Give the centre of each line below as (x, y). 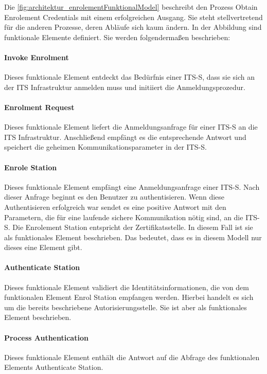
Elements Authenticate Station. (54, 367)
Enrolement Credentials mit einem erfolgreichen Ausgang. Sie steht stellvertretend (133, 17)
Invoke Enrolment (37, 57)
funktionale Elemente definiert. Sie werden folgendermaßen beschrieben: (117, 37)
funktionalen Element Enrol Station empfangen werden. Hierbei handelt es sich (129, 297)
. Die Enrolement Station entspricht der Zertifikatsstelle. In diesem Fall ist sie (130, 227)
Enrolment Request (39, 107)
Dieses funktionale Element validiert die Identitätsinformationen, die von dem (127, 287)
